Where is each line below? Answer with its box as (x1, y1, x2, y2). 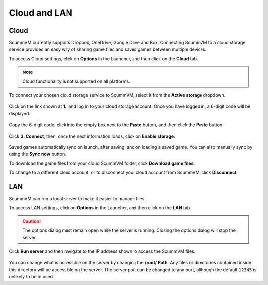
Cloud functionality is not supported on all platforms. (22, 78, 130, 84)
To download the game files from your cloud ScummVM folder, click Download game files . (9, 160, 195, 166)
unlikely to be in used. (9, 274, 54, 280)
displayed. (9, 110, 31, 116)
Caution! (22, 218, 41, 224)
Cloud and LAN (9, 7, 73, 18)
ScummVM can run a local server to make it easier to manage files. (9, 196, 146, 202)
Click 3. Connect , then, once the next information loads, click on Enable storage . (9, 133, 176, 139)
